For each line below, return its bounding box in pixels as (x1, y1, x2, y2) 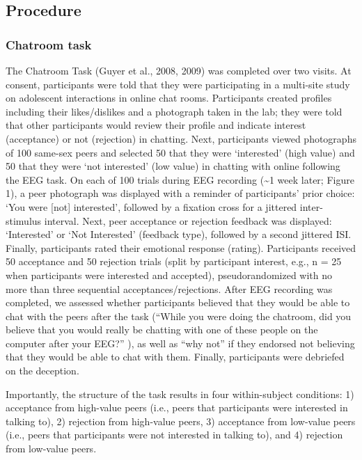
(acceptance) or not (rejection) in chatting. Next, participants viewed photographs (6, 131, 356, 145)
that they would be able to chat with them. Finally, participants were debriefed (6, 349, 345, 364)
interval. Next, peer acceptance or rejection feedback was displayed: (44, 213, 332, 228)
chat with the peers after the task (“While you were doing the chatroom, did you (6, 308, 352, 323)
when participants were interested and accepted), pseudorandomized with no (6, 267, 332, 282)
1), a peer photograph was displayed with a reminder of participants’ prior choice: (6, 186, 355, 200)
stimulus (6, 213, 42, 228)
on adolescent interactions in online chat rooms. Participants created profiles (6, 90, 332, 105)
